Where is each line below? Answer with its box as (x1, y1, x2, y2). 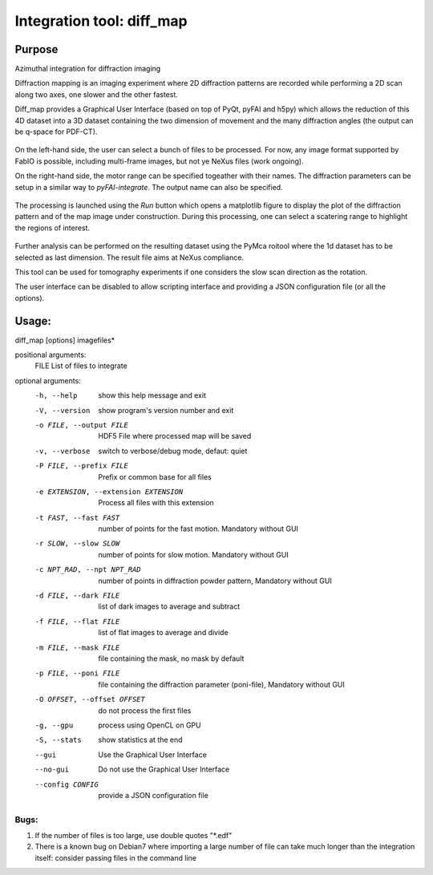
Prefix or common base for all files (98, 472, 212, 481)
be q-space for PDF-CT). (14, 127, 98, 136)
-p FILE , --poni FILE (34, 669, 120, 678)
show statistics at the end (98, 735, 184, 745)
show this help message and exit (98, 391, 206, 400)
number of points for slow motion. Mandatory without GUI (98, 549, 289, 559)
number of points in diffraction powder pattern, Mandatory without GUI (98, 576, 332, 585)
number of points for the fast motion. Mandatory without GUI (98, 524, 298, 533)
